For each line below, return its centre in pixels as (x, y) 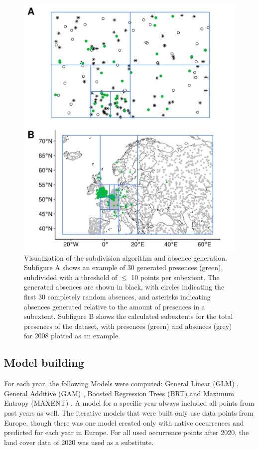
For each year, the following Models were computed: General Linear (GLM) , (122, 383)
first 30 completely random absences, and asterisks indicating (117, 297)
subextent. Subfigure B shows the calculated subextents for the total (129, 316)
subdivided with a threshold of (71, 277)
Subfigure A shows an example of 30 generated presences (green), (124, 267)
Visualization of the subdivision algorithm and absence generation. (126, 257)
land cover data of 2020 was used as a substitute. (79, 442)
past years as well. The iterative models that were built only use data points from (129, 412)
